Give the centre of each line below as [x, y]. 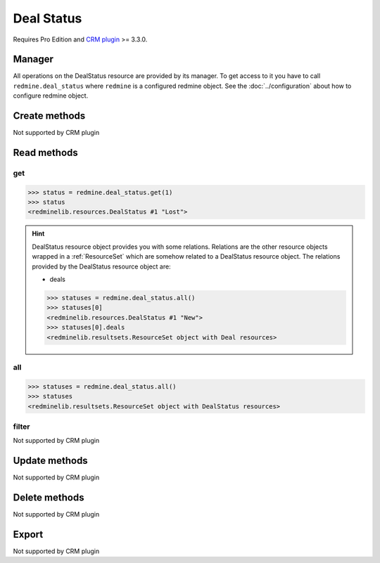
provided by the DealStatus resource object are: [102, 266]
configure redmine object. [51, 96]
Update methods [50, 461]
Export [28, 534]
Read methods [46, 152]
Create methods [49, 116]
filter [21, 427]
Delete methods [49, 497]
